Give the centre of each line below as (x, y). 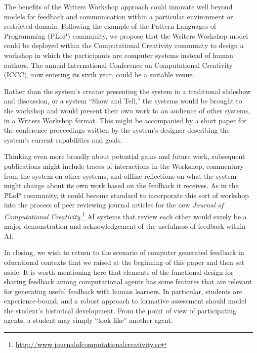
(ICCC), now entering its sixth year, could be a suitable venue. (99, 75)
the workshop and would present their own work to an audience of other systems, (127, 110)
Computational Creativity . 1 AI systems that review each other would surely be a (125, 215)
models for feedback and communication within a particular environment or (119, 16)
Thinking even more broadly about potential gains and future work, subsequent (125, 156)
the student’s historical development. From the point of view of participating (120, 310)
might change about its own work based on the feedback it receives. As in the (121, 185)
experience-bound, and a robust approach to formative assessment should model (125, 301)
